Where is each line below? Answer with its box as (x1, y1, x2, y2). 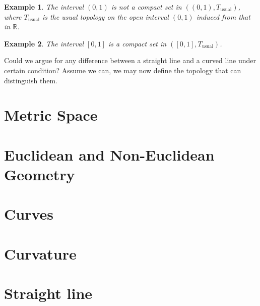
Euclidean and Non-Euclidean (4, 144, 215, 165)
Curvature (4, 243, 77, 264)
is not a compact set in (111, 2, 182, 12)
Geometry (4, 164, 75, 184)
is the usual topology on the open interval (42, 11, 169, 22)
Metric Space (4, 105, 98, 125)
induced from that (196, 11, 250, 22)
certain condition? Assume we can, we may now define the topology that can (4, 65, 241, 75)
